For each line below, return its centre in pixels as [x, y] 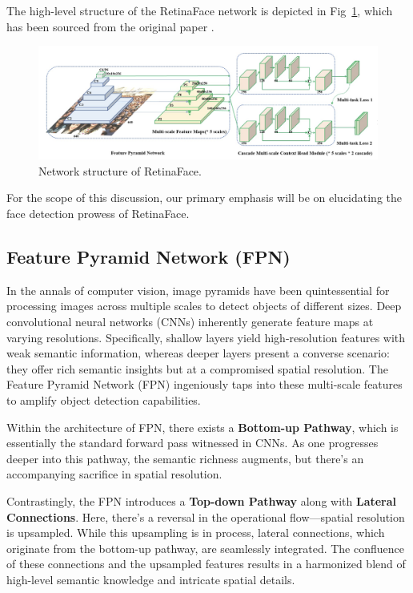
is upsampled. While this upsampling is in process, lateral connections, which [196, 532]
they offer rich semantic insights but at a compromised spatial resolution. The [197, 368]
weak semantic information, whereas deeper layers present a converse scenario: [198, 353]
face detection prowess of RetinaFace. [98, 213]
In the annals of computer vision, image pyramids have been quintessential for [198, 290]
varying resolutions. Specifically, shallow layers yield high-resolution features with [206, 337]
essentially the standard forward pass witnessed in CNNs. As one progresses [192, 443]
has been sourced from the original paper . [110, 26]
